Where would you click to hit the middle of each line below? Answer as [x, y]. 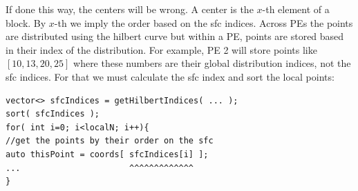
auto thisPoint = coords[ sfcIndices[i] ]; [107, 154]
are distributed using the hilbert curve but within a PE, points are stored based [175, 36]
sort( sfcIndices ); [53, 114]
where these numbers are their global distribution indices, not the [212, 63]
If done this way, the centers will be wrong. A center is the [130, 9]
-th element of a [296, 9]
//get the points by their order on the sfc [110, 141]
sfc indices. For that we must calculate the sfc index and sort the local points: [170, 76]
